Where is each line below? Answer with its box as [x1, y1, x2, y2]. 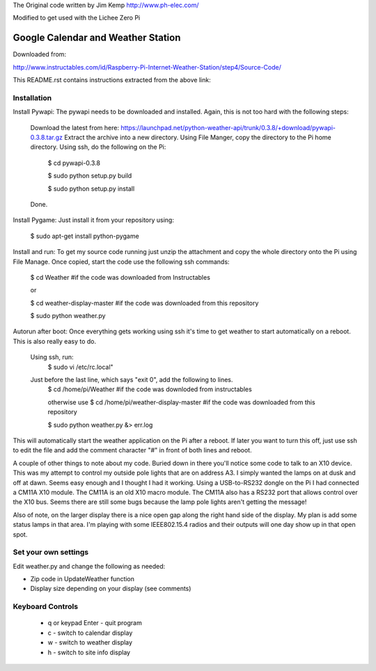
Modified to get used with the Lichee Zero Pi [13, 14, 141, 22]
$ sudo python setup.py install [47, 184, 135, 193]
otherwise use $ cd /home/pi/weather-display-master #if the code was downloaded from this [47, 397, 316, 406]
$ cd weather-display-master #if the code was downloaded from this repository [30, 299, 259, 307]
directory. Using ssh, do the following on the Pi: [30, 143, 166, 151]
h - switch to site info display [47, 648, 131, 656]
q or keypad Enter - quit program [47, 619, 142, 627]
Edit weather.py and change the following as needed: [13, 562, 166, 570]
